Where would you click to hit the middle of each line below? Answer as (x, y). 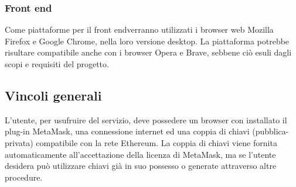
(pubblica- (271, 131)
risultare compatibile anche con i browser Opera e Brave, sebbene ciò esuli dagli (148, 52)
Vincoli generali (53, 95)
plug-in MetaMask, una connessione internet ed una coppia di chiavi (127, 131)
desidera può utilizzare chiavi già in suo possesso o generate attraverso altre (141, 166)
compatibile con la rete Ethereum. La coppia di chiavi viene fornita (156, 142)
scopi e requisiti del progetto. (57, 64)
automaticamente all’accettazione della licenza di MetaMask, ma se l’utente (140, 154)
